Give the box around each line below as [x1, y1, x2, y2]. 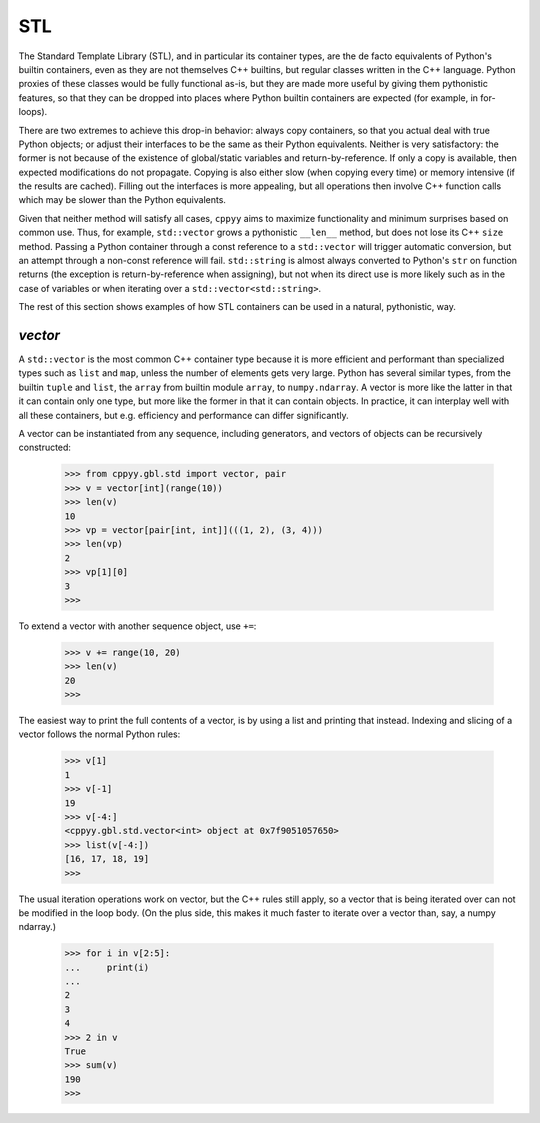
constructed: [18, 441, 72, 454]
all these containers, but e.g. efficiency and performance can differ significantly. [18, 409, 349, 421]
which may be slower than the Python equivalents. [18, 194, 227, 206]
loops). [18, 106, 48, 118]
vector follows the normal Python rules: [18, 728, 181, 740]
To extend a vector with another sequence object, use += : [18, 620, 257, 632]
